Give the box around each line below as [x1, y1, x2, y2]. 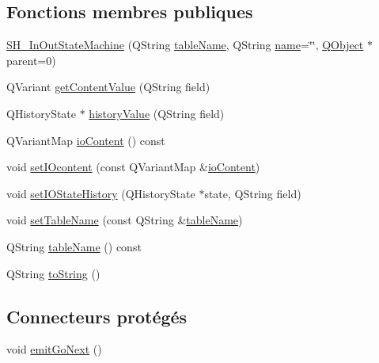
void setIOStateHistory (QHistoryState [6, 185, 195, 201]
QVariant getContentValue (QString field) [6, 78, 210, 95]
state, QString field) [204, 185, 301, 201]
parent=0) [6, 52, 56, 68]
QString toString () [6, 265, 100, 281]
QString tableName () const [6, 238, 142, 254]
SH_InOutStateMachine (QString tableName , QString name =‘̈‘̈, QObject [6, 36, 364, 53]
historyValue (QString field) [89, 105, 225, 121]
